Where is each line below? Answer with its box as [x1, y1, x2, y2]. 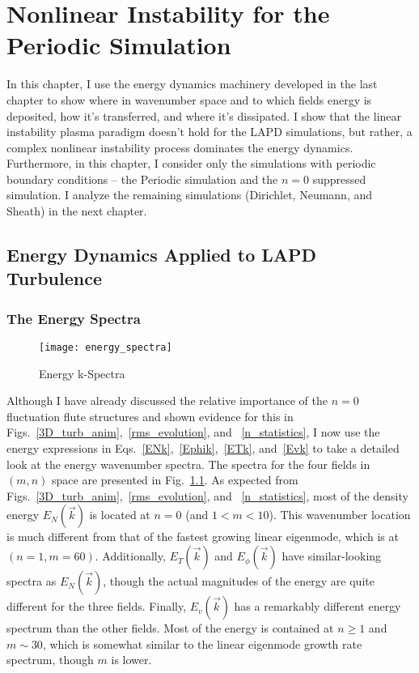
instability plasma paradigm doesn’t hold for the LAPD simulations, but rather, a [6, 123, 413, 140]
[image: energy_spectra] [39, 342, 172, 354]
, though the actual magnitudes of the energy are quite [103, 573, 375, 590]
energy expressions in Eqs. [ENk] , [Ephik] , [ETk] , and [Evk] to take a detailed [6, 440, 400, 457]
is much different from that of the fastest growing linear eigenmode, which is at [6, 528, 399, 545]
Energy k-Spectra [39, 364, 125, 381]
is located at [89, 506, 150, 523]
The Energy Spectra [6, 308, 141, 328]
